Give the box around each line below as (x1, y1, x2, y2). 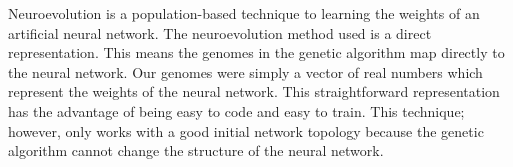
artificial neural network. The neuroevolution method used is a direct (8, 22, 432, 43)
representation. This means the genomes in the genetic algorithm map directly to (8, 42, 505, 63)
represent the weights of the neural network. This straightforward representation (8, 81, 500, 102)
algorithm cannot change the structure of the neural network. (8, 140, 384, 161)
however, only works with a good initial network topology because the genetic (8, 120, 484, 141)
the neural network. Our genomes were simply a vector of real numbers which (8, 61, 483, 82)
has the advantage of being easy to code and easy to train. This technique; (8, 100, 465, 121)
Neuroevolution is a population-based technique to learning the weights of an (8, 3, 480, 23)
